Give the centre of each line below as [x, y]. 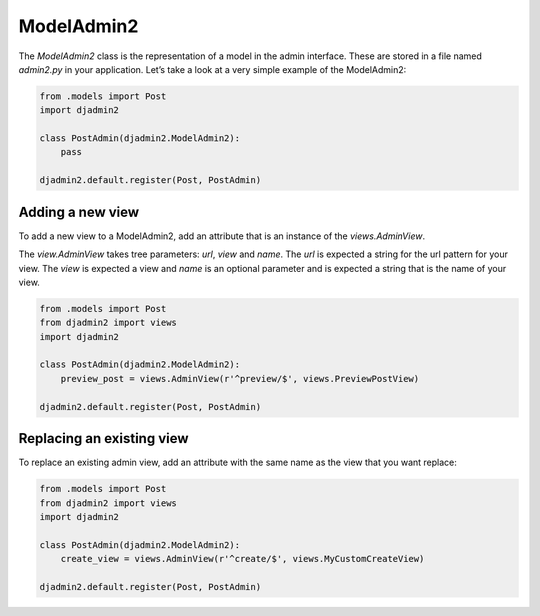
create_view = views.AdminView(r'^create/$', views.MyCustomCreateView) [242, 559]
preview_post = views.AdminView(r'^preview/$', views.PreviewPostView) [240, 378]
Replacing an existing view [103, 438]
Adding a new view [79, 211]
